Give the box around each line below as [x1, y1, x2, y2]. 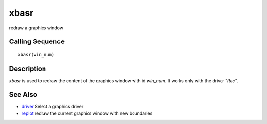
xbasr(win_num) [18, 52, 55, 57]
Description [9, 64, 46, 73]
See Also [9, 90, 37, 99]
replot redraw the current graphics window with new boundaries [21, 110, 153, 116]
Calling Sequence [9, 38, 65, 46]
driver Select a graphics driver [21, 103, 84, 109]
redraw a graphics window [9, 25, 64, 31]
